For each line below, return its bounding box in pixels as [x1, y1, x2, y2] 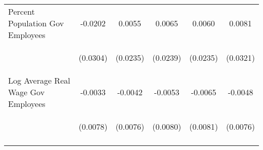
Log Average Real [8, 74, 70, 86]
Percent [8, 6, 35, 17]
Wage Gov [8, 86, 45, 98]
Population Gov [8, 17, 64, 29]
